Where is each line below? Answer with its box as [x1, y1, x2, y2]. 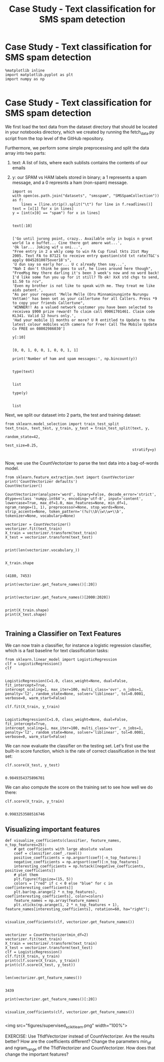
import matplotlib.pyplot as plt [5, 72, 73, 77]
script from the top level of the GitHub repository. [5, 135, 104, 141]
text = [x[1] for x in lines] [12, 206, 74, 211]
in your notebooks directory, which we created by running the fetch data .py [5, 129, 155, 136]
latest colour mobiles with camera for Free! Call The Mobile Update [12, 322, 158, 327]
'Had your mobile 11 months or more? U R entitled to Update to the [12, 318, 155, 322]
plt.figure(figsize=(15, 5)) [14, 877, 73, 882]
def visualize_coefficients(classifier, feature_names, [5, 838, 121, 843]
